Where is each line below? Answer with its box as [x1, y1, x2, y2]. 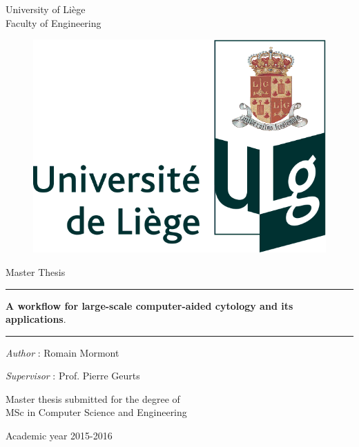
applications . [6, 312, 66, 326]
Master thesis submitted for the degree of [6, 391, 180, 406]
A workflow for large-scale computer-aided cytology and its [6, 298, 293, 312]
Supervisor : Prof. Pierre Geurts [6, 368, 140, 383]
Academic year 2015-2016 [6, 428, 113, 443]
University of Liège [6, 2, 86, 16]
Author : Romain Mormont [6, 345, 119, 359]
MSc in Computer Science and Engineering [6, 405, 187, 419]
